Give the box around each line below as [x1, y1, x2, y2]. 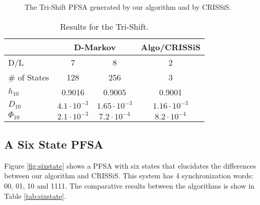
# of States [8, 71, 49, 83]
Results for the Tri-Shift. [60, 20, 149, 32]
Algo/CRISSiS [141, 40, 201, 53]
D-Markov [74, 40, 116, 53]
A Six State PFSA [4, 136, 104, 152]
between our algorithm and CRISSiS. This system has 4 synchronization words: [4, 170, 254, 181]
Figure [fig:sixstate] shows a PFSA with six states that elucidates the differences [4, 160, 256, 171]
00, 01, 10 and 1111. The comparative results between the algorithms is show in [4, 180, 255, 191]
